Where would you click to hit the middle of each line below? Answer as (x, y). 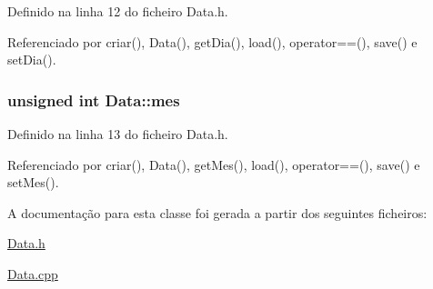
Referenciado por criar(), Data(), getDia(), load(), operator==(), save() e (212, 41)
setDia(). (32, 60)
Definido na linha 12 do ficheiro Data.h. (118, 11)
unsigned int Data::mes (94, 100)
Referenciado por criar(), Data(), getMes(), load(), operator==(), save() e (214, 164)
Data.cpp (33, 273)
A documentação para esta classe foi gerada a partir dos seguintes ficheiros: (217, 212)
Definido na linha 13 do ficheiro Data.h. (118, 134)
